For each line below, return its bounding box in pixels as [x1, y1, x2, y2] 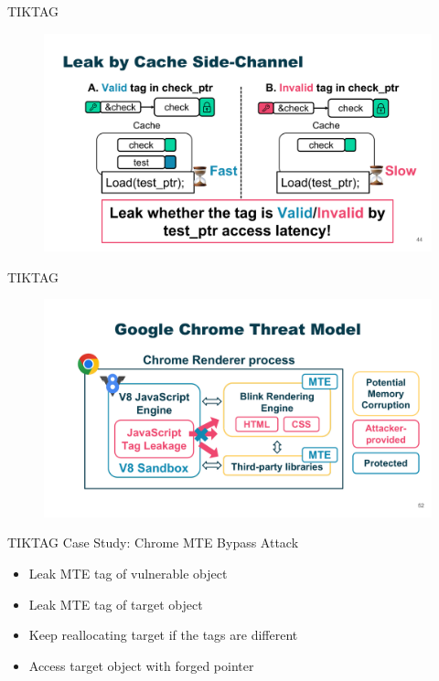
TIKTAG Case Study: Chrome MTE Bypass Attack [7, 533, 299, 552]
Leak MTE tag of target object [28, 594, 203, 613]
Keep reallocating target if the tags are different [28, 625, 298, 644]
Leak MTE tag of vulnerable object [28, 563, 228, 582]
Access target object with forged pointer [28, 655, 254, 675]
